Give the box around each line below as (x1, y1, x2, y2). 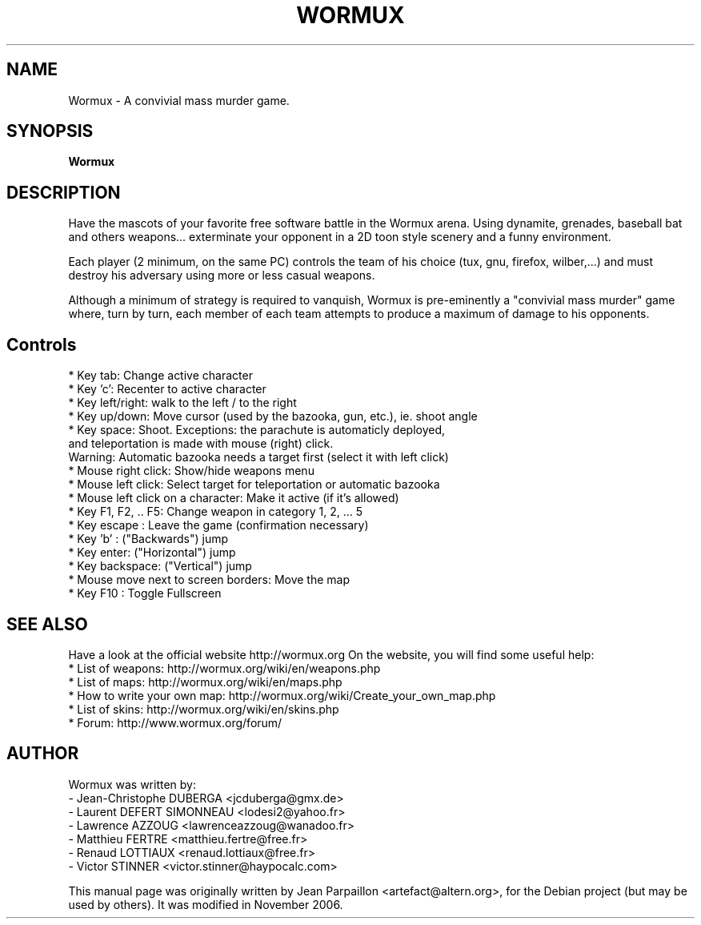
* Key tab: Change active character (68, 368, 253, 383)
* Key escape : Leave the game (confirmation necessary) (68, 518, 369, 533)
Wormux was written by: (68, 777, 196, 791)
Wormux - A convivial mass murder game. (68, 93, 290, 107)
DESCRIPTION (6, 182, 121, 203)
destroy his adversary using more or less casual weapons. (68, 268, 375, 283)
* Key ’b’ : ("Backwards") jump (68, 532, 229, 546)
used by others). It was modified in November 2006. (68, 897, 343, 911)
